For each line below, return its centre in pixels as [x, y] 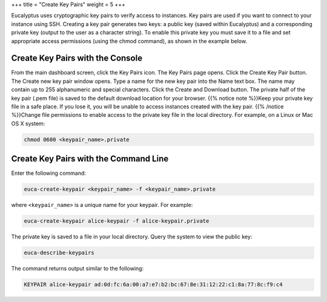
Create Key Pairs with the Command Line [90, 159]
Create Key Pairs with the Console [77, 58]
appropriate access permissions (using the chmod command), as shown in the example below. [129, 41]
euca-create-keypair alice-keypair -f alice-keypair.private [117, 221]
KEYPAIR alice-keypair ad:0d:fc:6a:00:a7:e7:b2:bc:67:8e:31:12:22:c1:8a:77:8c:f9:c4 [153, 285]
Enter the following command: [48, 173]
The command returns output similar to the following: [78, 269]
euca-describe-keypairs [59, 253]
